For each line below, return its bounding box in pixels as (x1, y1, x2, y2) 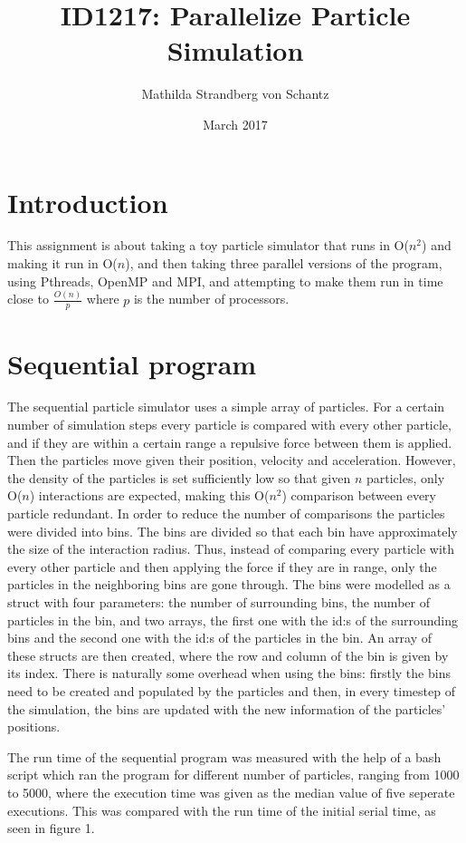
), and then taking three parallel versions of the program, (125, 254, 442, 273)
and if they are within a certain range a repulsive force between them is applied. (7, 432, 452, 451)
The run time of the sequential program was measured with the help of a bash (7, 747, 442, 766)
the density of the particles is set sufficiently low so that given (7, 468, 351, 487)
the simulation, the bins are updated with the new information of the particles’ (7, 699, 446, 718)
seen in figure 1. (7, 819, 95, 838)
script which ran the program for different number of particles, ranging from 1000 (7, 765, 460, 784)
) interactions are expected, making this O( (29, 486, 270, 505)
